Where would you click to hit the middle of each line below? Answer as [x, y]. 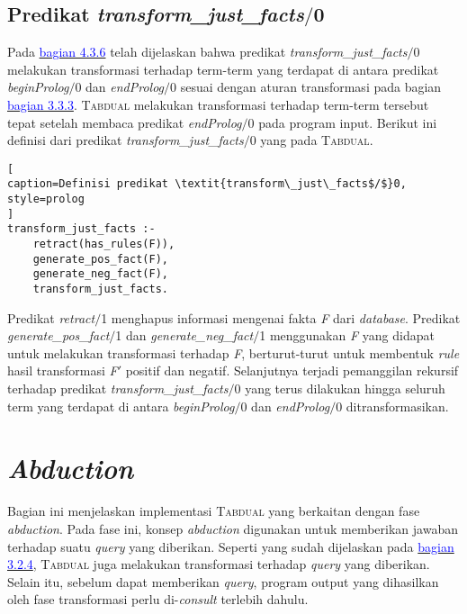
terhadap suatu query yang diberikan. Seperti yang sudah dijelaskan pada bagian [231, 546]
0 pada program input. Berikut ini [342, 122]
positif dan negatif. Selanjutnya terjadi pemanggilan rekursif [292, 370]
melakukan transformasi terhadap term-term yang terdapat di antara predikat [223, 69]
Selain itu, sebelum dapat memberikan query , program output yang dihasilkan [223, 581]
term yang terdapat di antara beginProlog [121, 406]
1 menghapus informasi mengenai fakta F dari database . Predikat [281, 317]
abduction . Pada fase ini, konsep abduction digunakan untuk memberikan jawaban [233, 528]
